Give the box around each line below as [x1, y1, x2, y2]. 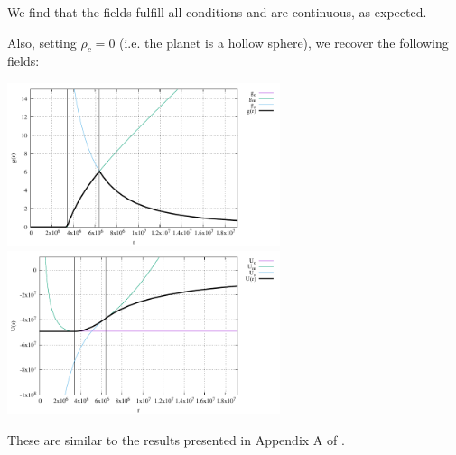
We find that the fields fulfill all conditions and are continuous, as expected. [7, 3, 427, 21]
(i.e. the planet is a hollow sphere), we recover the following [119, 32, 449, 51]
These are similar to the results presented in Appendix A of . [7, 430, 345, 449]
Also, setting [7, 32, 77, 51]
